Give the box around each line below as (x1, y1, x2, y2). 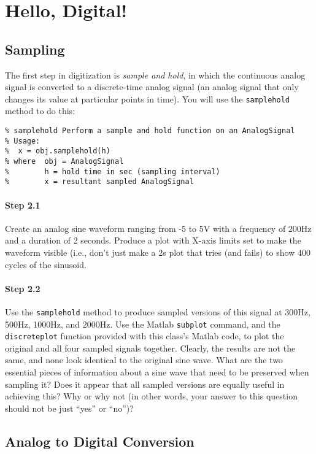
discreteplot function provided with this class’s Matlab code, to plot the (5, 329, 284, 342)
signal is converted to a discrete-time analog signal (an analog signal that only (5, 80, 299, 93)
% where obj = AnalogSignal (5, 156, 124, 166)
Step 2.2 (5, 282, 40, 294)
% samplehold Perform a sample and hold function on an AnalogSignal (5, 126, 295, 136)
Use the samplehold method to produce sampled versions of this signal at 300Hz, (5, 305, 310, 318)
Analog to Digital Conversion (5, 431, 195, 450)
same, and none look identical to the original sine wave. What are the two (5, 353, 283, 366)
